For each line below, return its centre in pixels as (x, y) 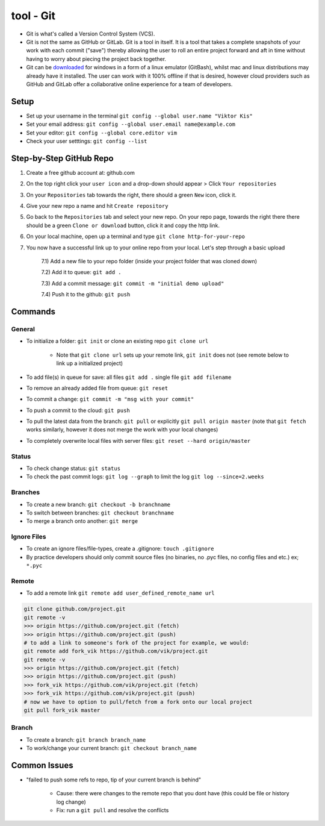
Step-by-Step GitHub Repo (62, 158)
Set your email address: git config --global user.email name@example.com (131, 124)
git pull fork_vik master (62, 710)
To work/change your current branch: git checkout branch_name (111, 748)
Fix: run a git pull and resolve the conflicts (113, 810)
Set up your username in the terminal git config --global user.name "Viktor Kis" (139, 116)
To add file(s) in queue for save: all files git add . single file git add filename (129, 377)
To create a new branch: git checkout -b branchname (98, 504)
